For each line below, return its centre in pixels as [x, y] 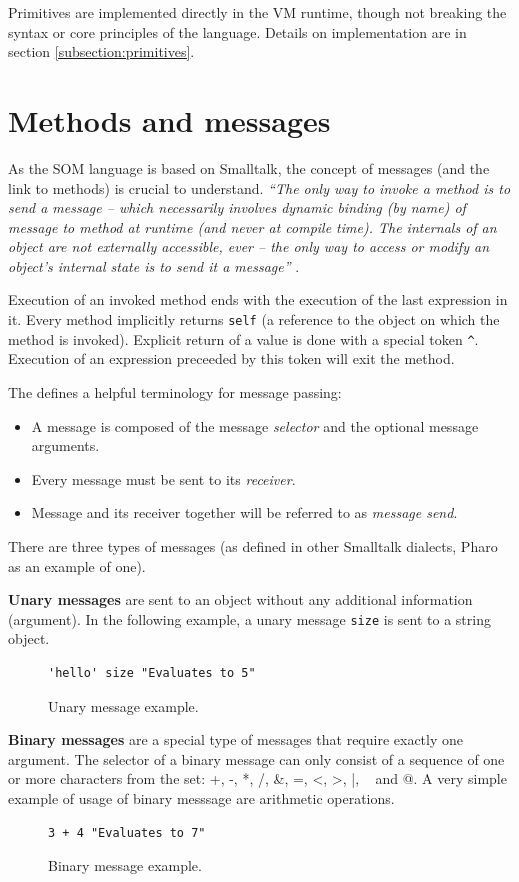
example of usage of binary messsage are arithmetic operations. [201, 797]
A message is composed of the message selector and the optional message [255, 425]
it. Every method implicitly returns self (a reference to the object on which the [254, 319]
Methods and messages [169, 119]
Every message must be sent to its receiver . [163, 478]
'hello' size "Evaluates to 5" [152, 672]
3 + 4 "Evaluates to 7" [127, 832]
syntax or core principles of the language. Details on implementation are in [237, 31]
